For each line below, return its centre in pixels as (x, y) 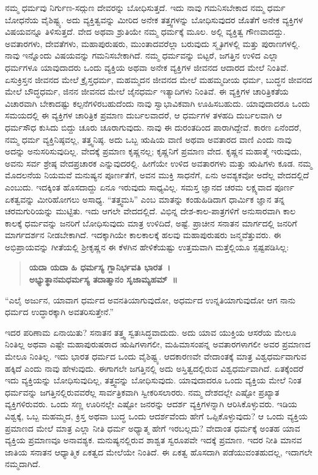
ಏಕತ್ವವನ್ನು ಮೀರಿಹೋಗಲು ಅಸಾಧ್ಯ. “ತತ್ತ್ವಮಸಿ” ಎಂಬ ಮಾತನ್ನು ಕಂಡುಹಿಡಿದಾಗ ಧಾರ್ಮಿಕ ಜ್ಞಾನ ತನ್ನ (145, 199)
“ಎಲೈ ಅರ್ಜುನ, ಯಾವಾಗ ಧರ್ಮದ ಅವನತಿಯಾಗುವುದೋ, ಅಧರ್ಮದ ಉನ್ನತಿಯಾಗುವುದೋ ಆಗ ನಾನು (150, 299)
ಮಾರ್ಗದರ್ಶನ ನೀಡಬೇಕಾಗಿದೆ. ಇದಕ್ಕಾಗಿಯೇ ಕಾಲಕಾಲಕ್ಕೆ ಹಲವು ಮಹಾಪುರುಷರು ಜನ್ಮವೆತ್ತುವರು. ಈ (143, 235)
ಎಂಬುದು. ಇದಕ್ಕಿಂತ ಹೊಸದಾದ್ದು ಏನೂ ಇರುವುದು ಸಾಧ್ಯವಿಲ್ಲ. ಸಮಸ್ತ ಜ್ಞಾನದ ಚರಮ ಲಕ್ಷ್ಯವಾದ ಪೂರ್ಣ (150, 187)
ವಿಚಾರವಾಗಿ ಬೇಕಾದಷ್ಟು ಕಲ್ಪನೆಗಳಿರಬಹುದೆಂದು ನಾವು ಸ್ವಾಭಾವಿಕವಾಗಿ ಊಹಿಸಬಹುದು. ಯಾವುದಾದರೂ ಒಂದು (157, 103)
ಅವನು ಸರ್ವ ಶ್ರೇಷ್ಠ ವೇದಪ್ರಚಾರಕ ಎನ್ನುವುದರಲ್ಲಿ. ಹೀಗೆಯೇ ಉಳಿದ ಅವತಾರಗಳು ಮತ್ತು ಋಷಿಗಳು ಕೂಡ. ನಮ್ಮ (159, 163)
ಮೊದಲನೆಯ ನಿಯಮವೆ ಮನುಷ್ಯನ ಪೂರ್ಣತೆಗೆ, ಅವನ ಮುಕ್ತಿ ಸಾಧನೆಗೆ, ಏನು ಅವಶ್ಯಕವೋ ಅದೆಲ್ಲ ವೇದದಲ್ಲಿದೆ (157, 175)
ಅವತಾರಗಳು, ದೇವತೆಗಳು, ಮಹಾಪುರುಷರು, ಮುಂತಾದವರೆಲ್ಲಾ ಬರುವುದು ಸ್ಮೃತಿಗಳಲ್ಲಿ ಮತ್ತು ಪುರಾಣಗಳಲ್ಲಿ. (153, 43)
